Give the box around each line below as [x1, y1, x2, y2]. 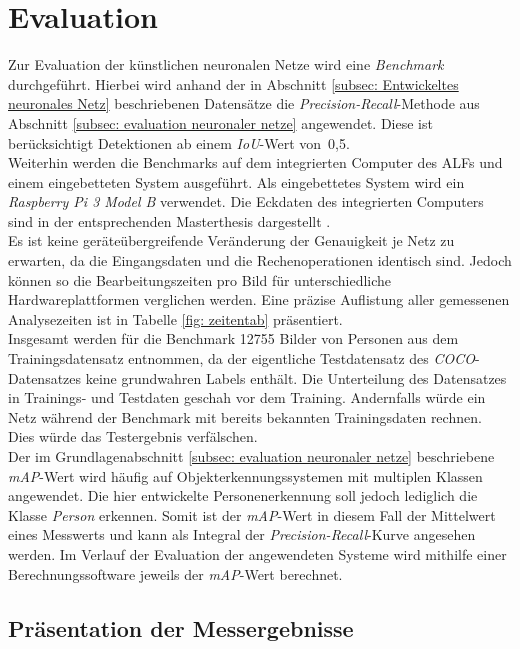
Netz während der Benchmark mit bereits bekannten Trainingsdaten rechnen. [8, 406, 482, 427]
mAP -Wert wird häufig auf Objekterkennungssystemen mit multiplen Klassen [8, 465, 483, 486]
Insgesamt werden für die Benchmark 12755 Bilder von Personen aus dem [8, 328, 459, 349]
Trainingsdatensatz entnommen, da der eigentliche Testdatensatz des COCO [8, 348, 476, 369]
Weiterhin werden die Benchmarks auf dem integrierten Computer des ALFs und [8, 152, 503, 173]
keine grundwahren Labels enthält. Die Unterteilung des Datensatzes [85, 367, 507, 388]
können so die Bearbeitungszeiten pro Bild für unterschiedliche [8, 269, 392, 290]
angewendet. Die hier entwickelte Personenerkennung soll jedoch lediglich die [8, 485, 478, 506]
